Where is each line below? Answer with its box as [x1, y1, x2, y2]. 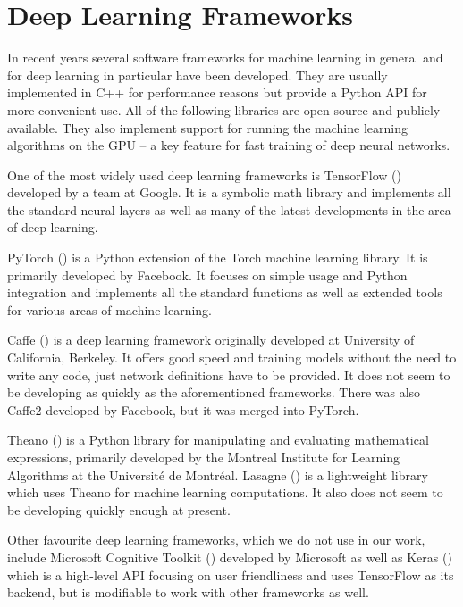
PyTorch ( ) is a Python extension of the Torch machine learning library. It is [7, 248, 428, 267]
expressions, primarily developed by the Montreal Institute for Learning [7, 448, 400, 466]
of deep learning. [7, 218, 98, 237]
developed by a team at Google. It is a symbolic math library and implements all [7, 183, 451, 202]
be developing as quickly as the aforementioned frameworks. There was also [7, 383, 421, 402]
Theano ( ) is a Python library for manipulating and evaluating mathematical [7, 430, 429, 449]
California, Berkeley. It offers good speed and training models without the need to [7, 348, 457, 367]
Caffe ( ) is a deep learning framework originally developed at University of [7, 330, 415, 349]
